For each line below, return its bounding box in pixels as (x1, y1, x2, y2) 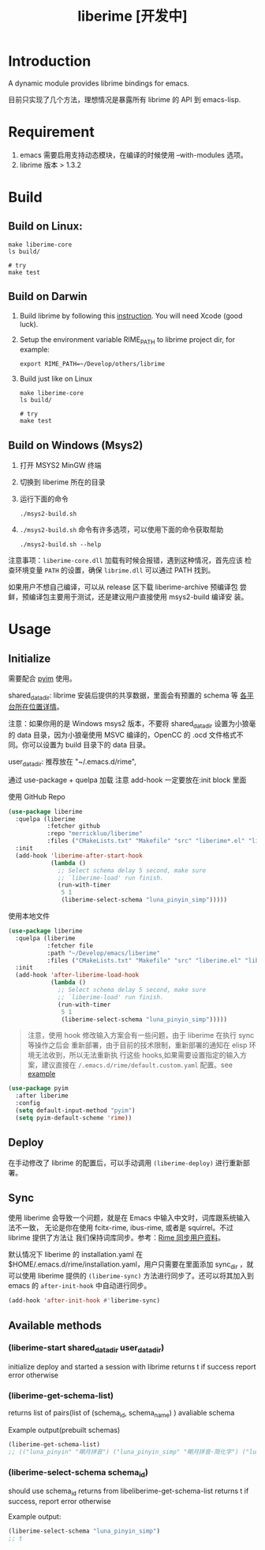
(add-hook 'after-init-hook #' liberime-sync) (8, 1297, 160, 1305)
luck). (19, 319, 39, 329)
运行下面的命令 (19, 494, 69, 503)
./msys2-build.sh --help (19, 541, 102, 549)
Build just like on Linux (19, 374, 93, 384)
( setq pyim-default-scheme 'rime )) (15, 1114, 132, 1122)
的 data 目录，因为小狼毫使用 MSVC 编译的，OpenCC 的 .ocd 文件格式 (8, 730, 237, 739)
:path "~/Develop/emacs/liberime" (47, 949, 160, 957)
